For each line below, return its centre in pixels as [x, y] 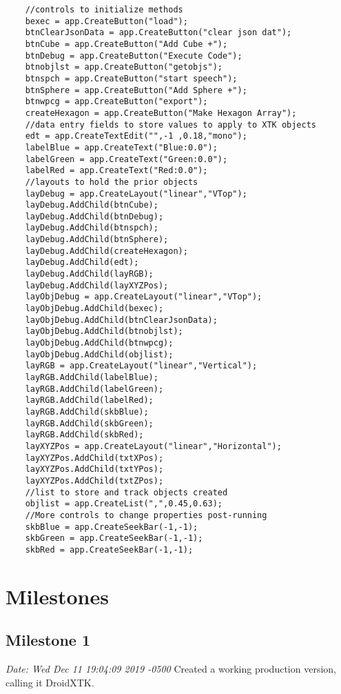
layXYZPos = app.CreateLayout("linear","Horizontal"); [153, 446]
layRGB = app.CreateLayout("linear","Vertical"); [141, 366]
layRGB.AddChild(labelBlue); [92, 377]
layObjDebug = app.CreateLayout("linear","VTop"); [144, 297]
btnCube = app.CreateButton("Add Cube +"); [126, 44]
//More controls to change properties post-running [146, 515]
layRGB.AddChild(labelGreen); [94, 389]
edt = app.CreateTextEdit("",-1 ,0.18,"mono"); [136, 136]
